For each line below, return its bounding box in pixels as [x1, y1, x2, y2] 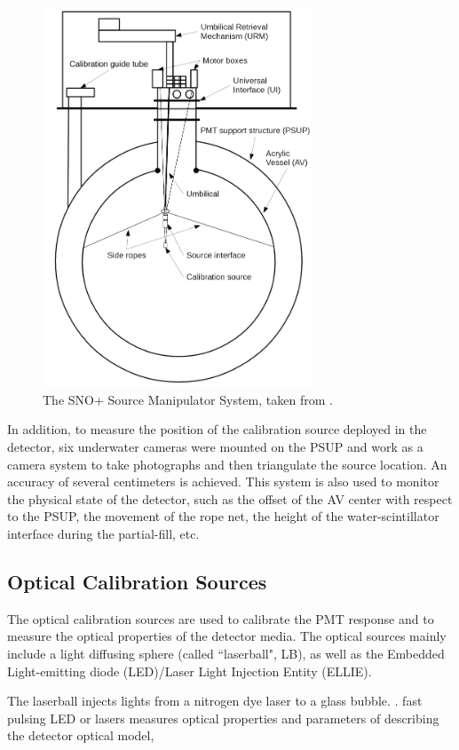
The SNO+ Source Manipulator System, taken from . [43, 390, 333, 408]
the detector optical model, [7, 726, 154, 745]
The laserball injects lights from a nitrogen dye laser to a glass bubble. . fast [7, 691, 423, 710]
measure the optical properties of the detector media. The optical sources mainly [7, 627, 447, 645]
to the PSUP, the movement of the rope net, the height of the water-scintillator [7, 507, 439, 525]
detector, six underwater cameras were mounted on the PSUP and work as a [7, 438, 423, 456]
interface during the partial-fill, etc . [7, 524, 200, 542]
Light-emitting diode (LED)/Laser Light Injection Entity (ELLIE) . [7, 661, 372, 680]
